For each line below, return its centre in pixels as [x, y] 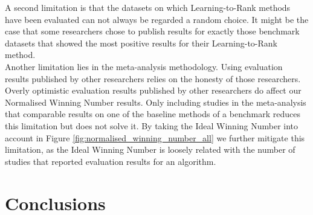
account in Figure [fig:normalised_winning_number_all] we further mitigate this [155, 137]
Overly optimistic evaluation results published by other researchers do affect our [153, 90]
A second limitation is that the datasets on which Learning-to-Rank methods [148, 7]
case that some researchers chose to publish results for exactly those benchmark [152, 31]
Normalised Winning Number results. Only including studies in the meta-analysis [156, 102]
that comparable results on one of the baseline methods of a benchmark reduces [153, 114]
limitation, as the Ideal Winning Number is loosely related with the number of [150, 149]
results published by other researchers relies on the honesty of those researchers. [153, 78]
